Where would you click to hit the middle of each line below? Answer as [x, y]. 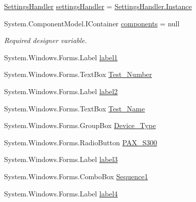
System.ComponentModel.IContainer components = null [92, 23]
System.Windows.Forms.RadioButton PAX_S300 [81, 142]
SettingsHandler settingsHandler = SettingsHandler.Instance [98, 6]
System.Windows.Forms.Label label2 [61, 91]
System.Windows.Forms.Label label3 [61, 159]
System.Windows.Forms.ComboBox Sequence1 [76, 176]
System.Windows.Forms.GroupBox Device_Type [80, 125]
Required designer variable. [46, 40]
